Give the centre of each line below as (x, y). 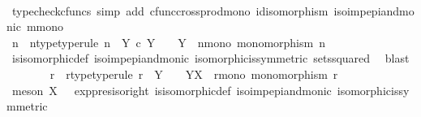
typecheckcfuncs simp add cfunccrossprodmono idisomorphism (170, 10)
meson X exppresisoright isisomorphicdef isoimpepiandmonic (172, 90)
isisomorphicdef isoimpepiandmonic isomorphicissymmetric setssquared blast (210, 58)
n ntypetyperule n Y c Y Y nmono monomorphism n (168, 42)
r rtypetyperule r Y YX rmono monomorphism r (194, 74)
